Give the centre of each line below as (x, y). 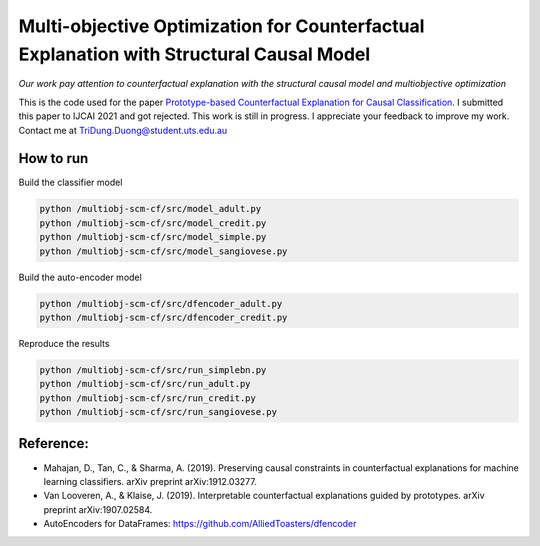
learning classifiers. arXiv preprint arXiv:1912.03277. (150, 481)
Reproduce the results (64, 343)
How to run (53, 158)
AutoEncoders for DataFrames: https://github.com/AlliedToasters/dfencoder (200, 524)
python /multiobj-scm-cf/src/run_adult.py (145, 384)
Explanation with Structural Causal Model (194, 54)
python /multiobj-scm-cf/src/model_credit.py (153, 223)
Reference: (53, 443)
